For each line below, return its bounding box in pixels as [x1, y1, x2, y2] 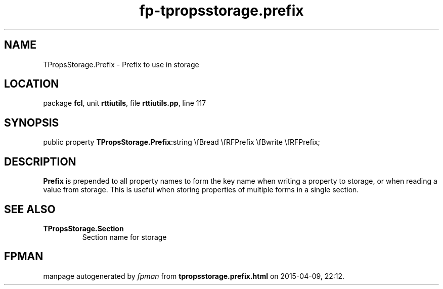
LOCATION [4, 77, 59, 91]
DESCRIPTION [4, 155, 76, 168]
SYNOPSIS [4, 116, 59, 129]
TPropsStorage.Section [43, 224, 124, 233]
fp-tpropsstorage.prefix [139, 2, 304, 19]
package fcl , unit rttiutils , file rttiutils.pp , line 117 [43, 99, 206, 108]
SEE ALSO [4, 202, 56, 216]
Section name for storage [82, 232, 167, 241]
